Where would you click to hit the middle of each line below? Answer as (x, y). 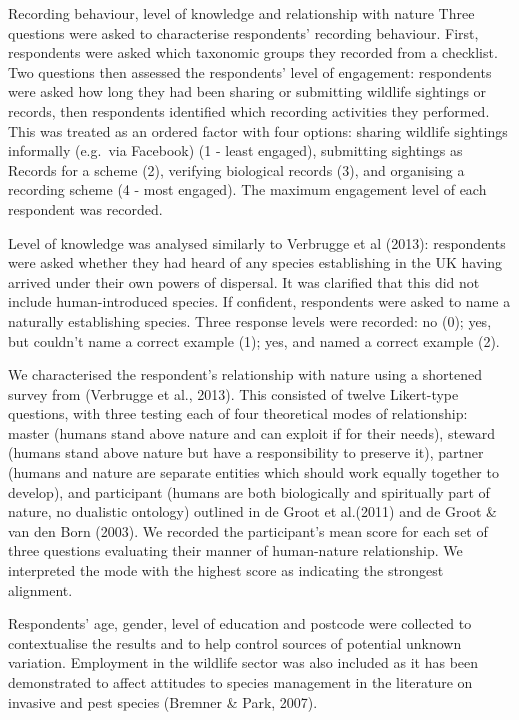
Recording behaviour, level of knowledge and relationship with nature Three (241, 13)
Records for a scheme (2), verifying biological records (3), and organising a (236, 169)
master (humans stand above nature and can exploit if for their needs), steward (252, 432)
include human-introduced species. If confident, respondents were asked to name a (259, 301)
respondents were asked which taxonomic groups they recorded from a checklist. (253, 52)
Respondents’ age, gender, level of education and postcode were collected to (240, 623)
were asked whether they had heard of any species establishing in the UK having (255, 262)
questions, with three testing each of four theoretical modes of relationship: (238, 413)
